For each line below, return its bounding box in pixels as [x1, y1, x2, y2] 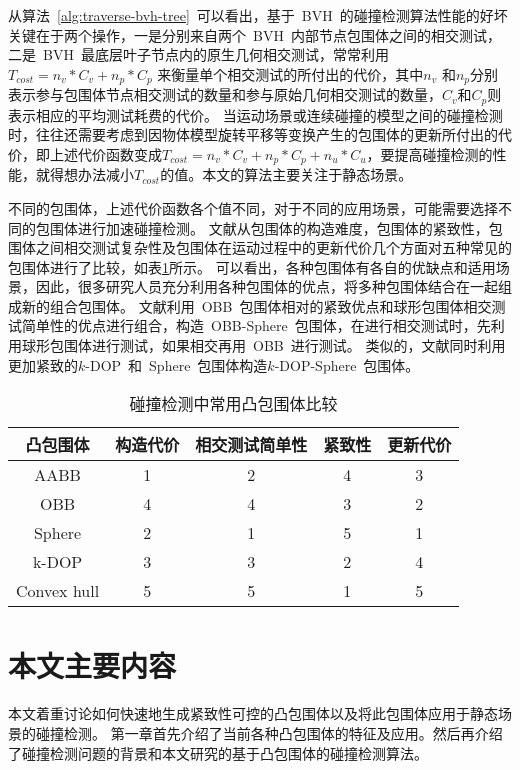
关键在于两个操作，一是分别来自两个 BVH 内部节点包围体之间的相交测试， [8, 24, 501, 45]
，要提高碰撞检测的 [366, 143, 493, 164]
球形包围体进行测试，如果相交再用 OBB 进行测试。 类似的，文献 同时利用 [21, 335, 506, 356]
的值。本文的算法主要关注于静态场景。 [160, 164, 413, 185]
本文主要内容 [8, 645, 177, 686]
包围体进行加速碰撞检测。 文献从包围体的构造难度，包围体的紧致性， [35, 217, 489, 238]
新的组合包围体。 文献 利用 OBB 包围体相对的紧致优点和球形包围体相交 [21, 295, 492, 316]
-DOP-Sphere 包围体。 [274, 354, 420, 375]
